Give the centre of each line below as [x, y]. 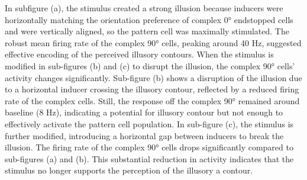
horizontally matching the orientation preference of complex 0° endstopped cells [149, 19]
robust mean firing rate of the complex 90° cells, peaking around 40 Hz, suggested [153, 42]
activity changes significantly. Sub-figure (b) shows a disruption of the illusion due [153, 77]
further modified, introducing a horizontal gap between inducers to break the [144, 135]
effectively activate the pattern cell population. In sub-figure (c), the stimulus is [149, 123]
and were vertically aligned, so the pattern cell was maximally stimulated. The [147, 31]
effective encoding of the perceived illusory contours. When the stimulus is [139, 54]
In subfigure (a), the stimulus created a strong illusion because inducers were [144, 8]
